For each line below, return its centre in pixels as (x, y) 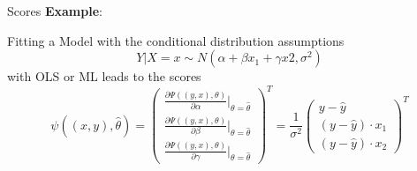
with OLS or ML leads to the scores (104, 76)
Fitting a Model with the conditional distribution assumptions (176, 40)
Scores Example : (55, 11)
